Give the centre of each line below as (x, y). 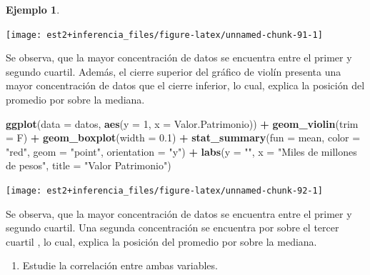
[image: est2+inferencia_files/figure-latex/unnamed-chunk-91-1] (164, 35)
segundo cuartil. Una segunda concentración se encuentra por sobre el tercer (172, 227)
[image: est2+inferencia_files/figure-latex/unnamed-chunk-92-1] (164, 191)
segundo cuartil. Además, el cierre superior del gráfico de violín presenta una (174, 71)
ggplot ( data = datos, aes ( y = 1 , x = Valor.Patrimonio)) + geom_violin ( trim (182, 123)
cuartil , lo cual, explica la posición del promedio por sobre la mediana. (161, 241)
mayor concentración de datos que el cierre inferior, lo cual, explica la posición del (185, 85)
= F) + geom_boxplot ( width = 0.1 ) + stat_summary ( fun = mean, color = (183, 137)
